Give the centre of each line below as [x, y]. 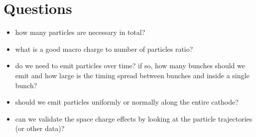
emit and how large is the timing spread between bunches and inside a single [132, 75]
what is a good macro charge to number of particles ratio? [104, 49]
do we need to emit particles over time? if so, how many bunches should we [130, 66]
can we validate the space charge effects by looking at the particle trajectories [134, 118]
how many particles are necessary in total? [80, 32]
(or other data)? [40, 128]
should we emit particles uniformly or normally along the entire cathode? [127, 102]
